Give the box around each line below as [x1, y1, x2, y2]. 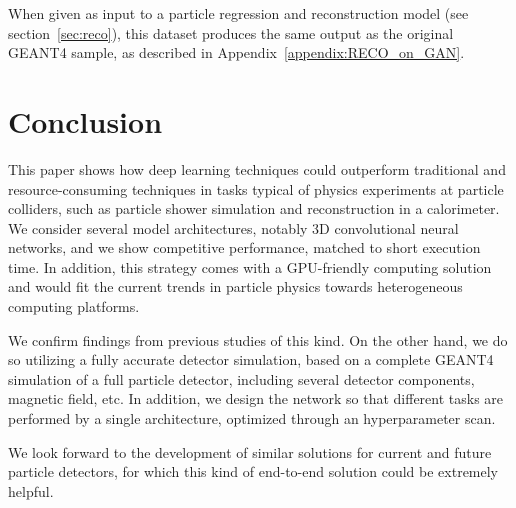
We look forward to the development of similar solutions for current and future [8, 441, 492, 462]
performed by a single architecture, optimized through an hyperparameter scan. [8, 408, 496, 429]
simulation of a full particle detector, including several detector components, [8, 368, 475, 389]
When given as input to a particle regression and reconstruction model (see [8, 3, 469, 23]
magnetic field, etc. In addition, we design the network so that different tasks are [8, 388, 504, 409]
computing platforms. [8, 296, 140, 317]
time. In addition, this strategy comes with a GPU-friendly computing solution [8, 256, 492, 277]
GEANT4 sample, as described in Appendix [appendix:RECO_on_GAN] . [8, 42, 465, 63]
